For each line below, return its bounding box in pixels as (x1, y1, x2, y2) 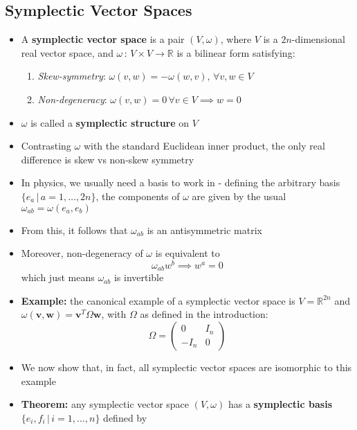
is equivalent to (155, 246, 220, 260)
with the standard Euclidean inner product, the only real (83, 138, 325, 153)
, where (220, 32, 252, 46)
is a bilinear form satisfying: (176, 45, 295, 60)
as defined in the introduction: (140, 307, 268, 321)
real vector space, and (21, 45, 113, 60)
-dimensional (291, 32, 345, 46)
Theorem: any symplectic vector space (21, 397, 190, 411)
